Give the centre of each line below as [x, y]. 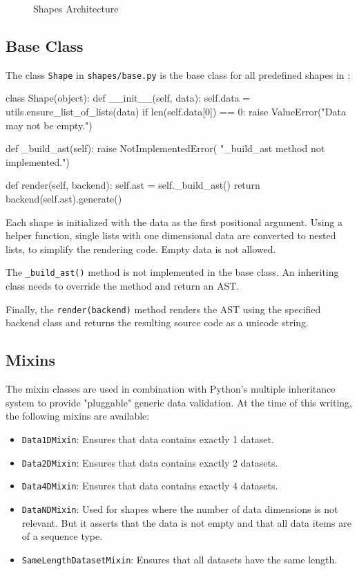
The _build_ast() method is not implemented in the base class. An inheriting [172, 272]
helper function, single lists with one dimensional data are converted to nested [171, 235]
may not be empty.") [49, 125]
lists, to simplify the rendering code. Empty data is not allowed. [141, 249]
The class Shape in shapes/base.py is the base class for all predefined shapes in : [178, 74]
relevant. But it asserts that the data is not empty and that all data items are [186, 522]
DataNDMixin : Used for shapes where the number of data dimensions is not [180, 508]
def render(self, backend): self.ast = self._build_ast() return [133, 185]
